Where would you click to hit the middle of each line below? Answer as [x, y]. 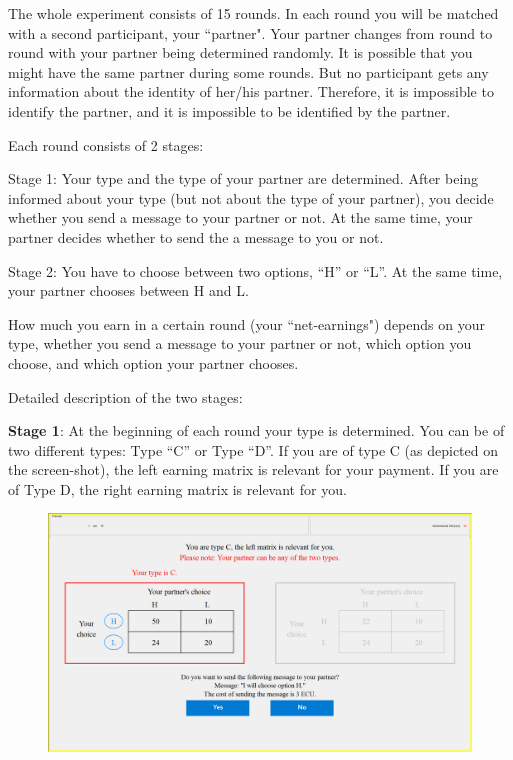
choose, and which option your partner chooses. [153, 362]
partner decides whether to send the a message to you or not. [196, 236]
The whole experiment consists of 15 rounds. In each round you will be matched [253, 13]
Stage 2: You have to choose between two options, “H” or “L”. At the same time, [255, 270]
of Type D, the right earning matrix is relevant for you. [177, 488]
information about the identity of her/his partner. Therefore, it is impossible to [251, 91]
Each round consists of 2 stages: [106, 144]
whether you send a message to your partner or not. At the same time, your [240, 217]
